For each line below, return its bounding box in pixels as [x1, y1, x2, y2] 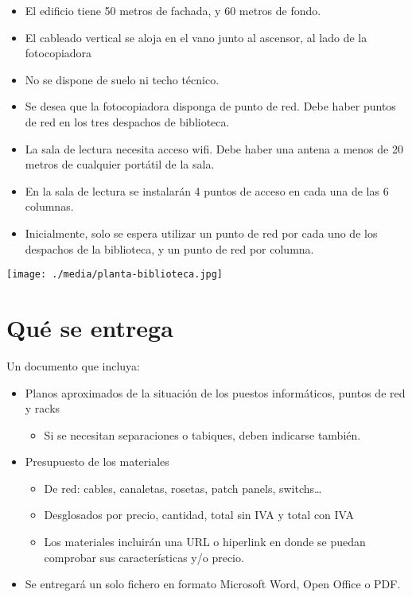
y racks [25, 400, 60, 417]
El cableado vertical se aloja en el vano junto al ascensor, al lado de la [25, 29, 367, 45]
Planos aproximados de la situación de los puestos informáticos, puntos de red [25, 384, 406, 401]
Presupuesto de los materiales [25, 453, 169, 470]
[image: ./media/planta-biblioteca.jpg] [6, 269, 223, 281]
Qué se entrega [6, 311, 173, 343]
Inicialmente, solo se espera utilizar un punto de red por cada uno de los [25, 224, 378, 241]
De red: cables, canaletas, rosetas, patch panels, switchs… [44, 479, 322, 496]
